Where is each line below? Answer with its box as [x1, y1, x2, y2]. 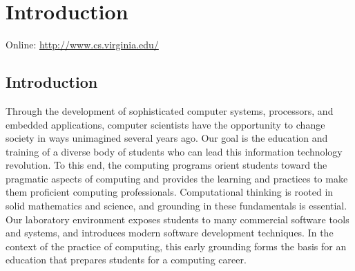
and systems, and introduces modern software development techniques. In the [6, 225, 334, 240]
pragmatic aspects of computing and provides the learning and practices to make [6, 171, 348, 185]
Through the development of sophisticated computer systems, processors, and [6, 103, 334, 118]
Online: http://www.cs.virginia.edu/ [6, 37, 159, 52]
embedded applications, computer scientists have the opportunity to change [6, 117, 325, 131]
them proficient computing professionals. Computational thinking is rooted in [6, 185, 334, 199]
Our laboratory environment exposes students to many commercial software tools [6, 212, 349, 226]
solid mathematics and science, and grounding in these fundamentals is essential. [6, 198, 347, 213]
